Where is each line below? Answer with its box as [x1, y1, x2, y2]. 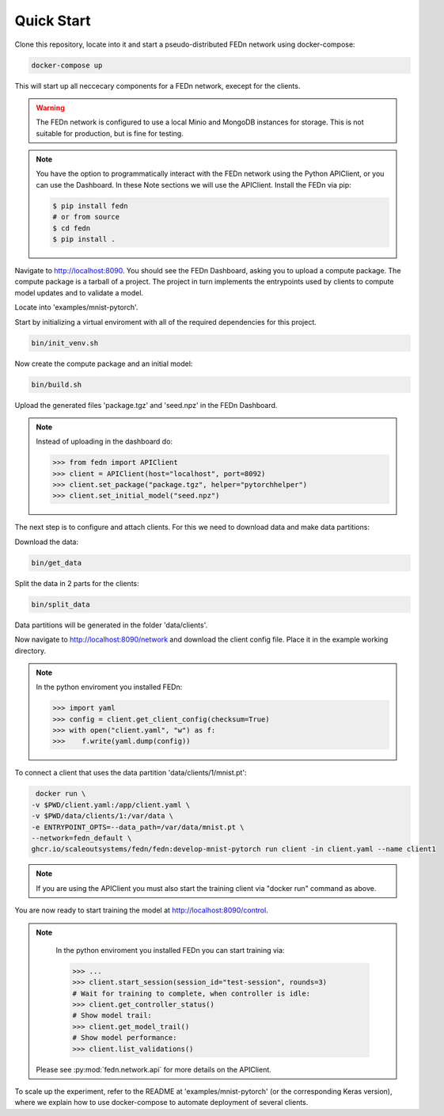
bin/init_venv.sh [31, 338, 99, 348]
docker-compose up [31, 60, 103, 70]
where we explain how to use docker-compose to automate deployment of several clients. [14, 1098, 309, 1107]
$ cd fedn [52, 223, 91, 233]
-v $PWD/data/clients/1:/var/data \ [31, 812, 174, 821]
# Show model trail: [72, 1011, 152, 1020]
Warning [36, 103, 65, 112]
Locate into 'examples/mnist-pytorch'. [14, 303, 139, 312]
